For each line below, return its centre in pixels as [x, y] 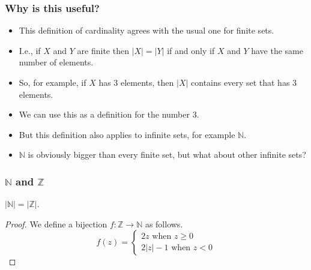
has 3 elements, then [136, 82]
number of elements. [56, 62]
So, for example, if [53, 82]
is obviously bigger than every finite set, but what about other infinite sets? [167, 154]
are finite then [103, 50]
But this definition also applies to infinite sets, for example [127, 134]
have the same [277, 50]
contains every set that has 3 [244, 82]
